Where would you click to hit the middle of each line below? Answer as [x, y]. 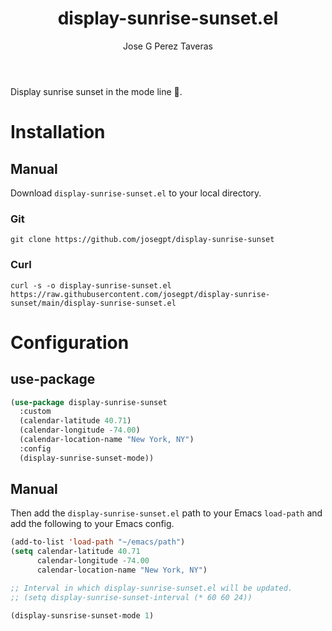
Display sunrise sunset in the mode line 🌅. [96, 91]
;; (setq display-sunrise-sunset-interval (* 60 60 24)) [131, 597]
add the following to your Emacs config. [92, 524]
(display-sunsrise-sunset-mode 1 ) [82, 615]
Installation [58, 132]
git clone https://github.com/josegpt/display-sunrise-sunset [142, 240]
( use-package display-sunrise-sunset [89, 402]
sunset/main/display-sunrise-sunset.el [93, 303]
